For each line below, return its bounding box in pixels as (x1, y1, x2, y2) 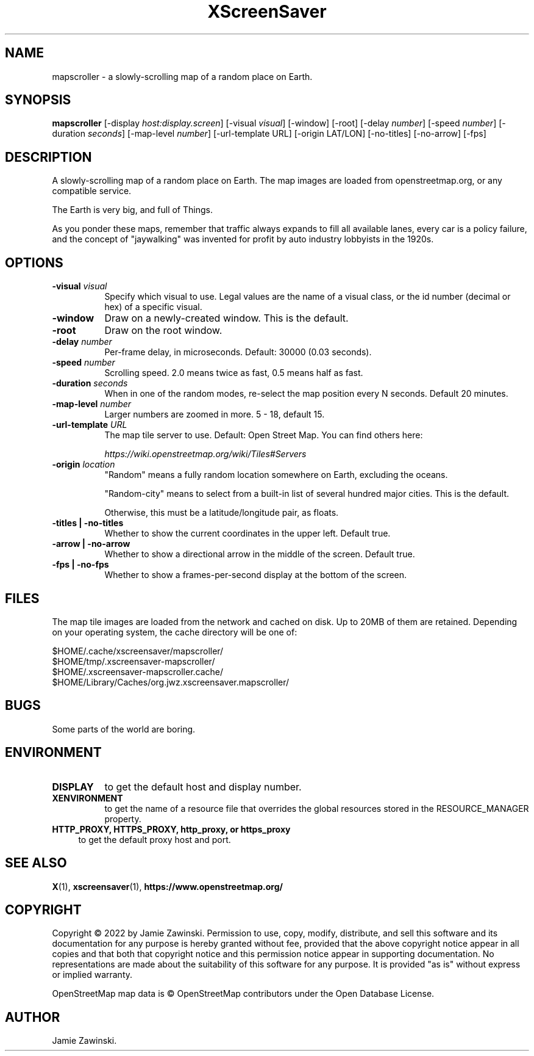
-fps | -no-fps (52, 559, 109, 570)
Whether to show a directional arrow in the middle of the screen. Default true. (104, 549, 415, 560)
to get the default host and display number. (104, 780, 302, 793)
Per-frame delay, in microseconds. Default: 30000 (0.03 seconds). (104, 347, 372, 358)
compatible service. (52, 186, 132, 197)
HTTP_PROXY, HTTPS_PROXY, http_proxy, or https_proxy (52, 823, 291, 834)
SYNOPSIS (5, 92, 71, 108)
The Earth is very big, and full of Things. (52, 204, 213, 215)
